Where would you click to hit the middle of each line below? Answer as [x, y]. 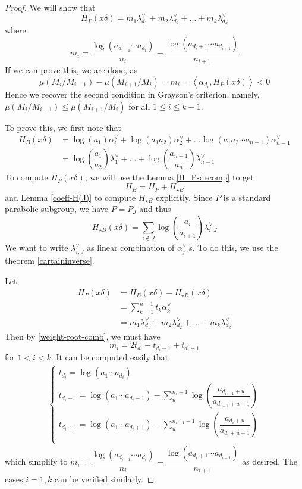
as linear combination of [131, 247]
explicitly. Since [184, 197]
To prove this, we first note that [63, 127]
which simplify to [36, 461]
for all [139, 106]
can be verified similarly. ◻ [104, 479]
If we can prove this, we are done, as [71, 70]
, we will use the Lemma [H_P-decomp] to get [169, 177]
